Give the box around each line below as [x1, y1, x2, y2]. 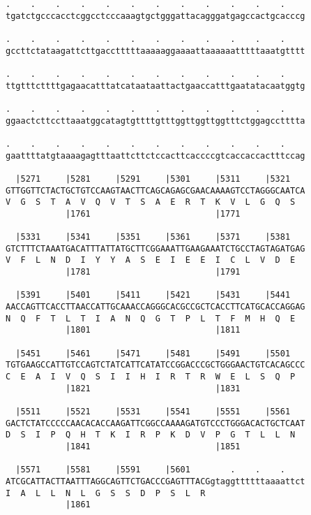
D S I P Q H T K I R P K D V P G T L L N [6, 430, 296, 440]
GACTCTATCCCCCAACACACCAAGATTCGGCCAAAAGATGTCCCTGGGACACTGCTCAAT [6, 418, 305, 428]
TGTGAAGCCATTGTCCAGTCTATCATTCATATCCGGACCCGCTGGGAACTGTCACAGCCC [6, 360, 305, 370]
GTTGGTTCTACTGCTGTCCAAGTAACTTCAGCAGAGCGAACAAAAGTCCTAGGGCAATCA [6, 185, 305, 196]
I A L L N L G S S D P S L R [6, 488, 206, 498]
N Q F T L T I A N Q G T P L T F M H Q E [6, 313, 296, 324]
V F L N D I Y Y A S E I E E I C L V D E [6, 255, 296, 266]
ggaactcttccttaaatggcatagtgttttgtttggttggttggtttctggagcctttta [6, 115, 305, 126]
